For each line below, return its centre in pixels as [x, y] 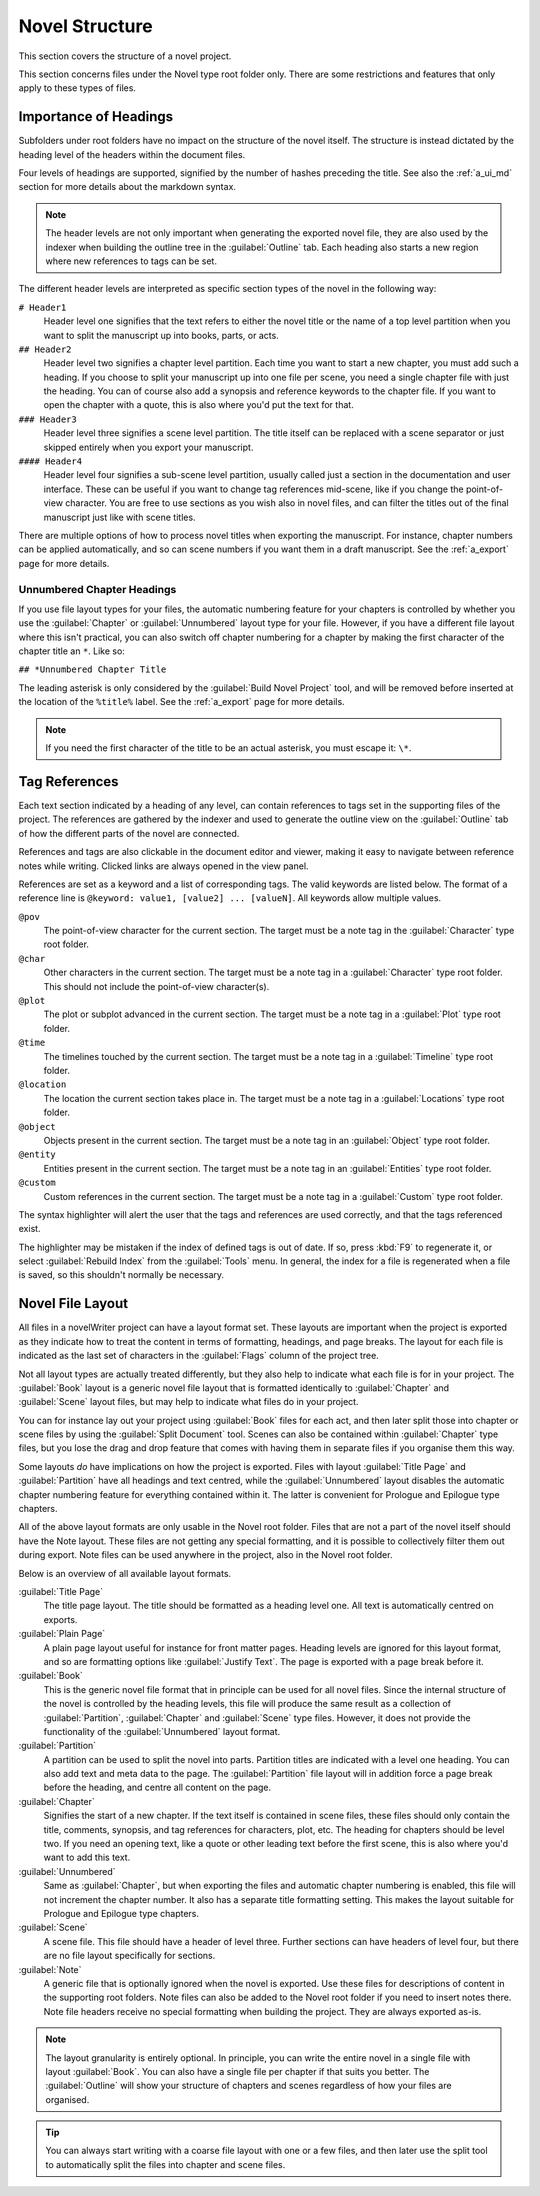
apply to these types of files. [77, 88]
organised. [67, 2099]
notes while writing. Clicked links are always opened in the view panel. [163, 866]
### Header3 [47, 419]
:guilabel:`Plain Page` [62, 1634]
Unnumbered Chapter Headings [97, 589]
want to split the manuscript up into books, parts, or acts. [161, 335]
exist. [29, 1229]
